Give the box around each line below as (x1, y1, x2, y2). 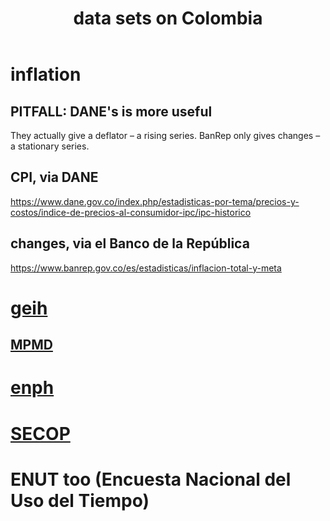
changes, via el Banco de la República (10, 235, 250, 252)
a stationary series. (10, 140, 90, 152)
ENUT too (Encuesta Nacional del (10, 468, 292, 491)
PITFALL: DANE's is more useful (10, 103, 213, 120)
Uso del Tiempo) (10, 489, 150, 512)
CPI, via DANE (10, 169, 99, 186)
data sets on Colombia (73, 7, 263, 30)
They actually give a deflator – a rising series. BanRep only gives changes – (10, 130, 321, 141)
